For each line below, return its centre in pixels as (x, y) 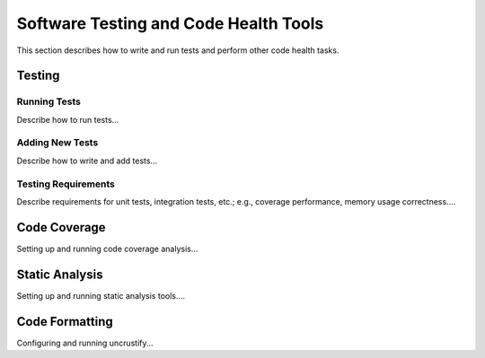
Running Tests (48, 101)
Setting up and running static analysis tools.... (101, 295)
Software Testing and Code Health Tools (170, 23)
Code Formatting (65, 322)
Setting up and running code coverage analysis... (107, 249)
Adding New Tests (57, 143)
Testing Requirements (66, 184)
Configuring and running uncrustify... (85, 343)
